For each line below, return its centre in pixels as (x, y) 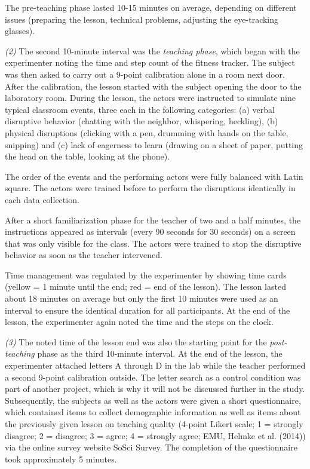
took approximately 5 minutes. (61, 459)
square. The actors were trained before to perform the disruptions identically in (150, 188)
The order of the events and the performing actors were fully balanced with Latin (154, 176)
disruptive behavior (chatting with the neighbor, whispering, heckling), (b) (142, 121)
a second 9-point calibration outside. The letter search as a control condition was (153, 377)
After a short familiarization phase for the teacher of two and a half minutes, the (153, 220)
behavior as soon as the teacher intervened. (84, 255)
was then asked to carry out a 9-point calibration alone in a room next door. (145, 74)
